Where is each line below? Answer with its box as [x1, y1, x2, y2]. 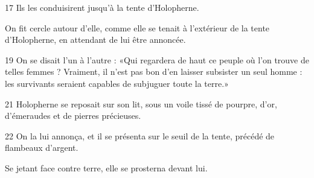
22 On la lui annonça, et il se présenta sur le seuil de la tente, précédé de [5, 129, 275, 142]
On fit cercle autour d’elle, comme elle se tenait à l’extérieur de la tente [5, 21, 270, 34]
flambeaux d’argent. [5, 141, 78, 154]
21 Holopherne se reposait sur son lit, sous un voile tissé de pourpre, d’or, [5, 97, 277, 110]
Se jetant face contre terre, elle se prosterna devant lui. [5, 161, 208, 174]
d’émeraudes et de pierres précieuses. [5, 109, 141, 122]
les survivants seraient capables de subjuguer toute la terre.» [5, 77, 229, 89]
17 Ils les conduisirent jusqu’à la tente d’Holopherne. [5, 1, 199, 13]
